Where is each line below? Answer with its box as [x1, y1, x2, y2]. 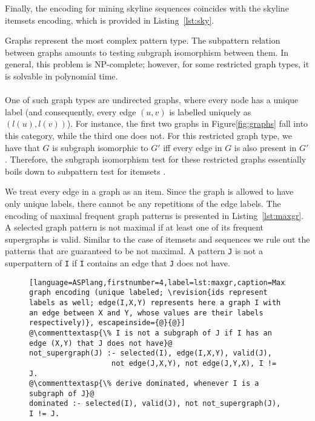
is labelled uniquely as [169, 105, 251, 118]
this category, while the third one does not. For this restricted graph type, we [5, 129, 293, 141]
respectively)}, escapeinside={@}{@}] [29, 318, 185, 328]
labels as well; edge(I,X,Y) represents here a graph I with [29, 298, 281, 307]
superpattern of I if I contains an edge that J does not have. [5, 256, 230, 269]
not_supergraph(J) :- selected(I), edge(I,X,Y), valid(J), [29, 349, 272, 358]
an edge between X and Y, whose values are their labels [29, 308, 264, 317]
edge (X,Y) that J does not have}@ [29, 338, 173, 348]
